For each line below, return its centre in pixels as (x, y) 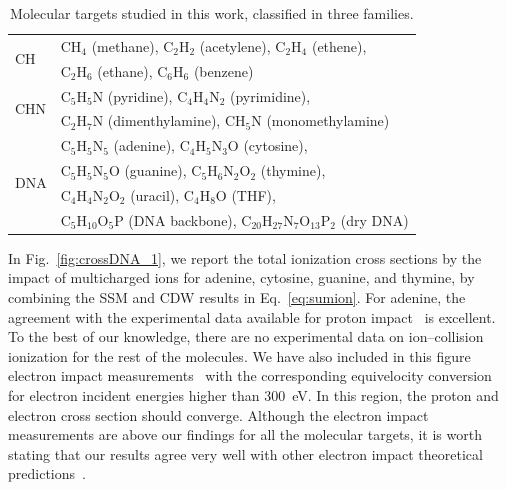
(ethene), (339, 45)
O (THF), (245, 194)
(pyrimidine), (270, 95)
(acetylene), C (242, 45)
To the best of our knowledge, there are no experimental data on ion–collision (246, 336)
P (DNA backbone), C (183, 219)
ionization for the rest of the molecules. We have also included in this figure (239, 355)
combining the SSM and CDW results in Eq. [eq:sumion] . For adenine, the (237, 297)
